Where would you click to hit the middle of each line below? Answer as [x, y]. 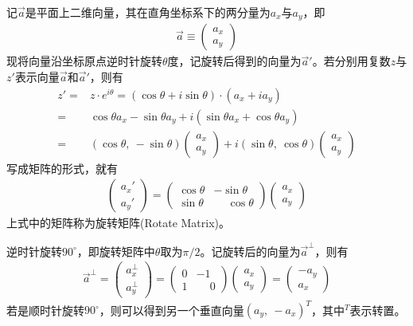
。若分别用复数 [351, 61]
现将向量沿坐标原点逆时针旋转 [84, 61]
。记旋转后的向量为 [250, 251]
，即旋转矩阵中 [116, 251]
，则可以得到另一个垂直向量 [171, 310]
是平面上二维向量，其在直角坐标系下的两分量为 [148, 12]
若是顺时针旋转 [45, 310]
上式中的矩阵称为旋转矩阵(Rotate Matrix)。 [119, 223]
